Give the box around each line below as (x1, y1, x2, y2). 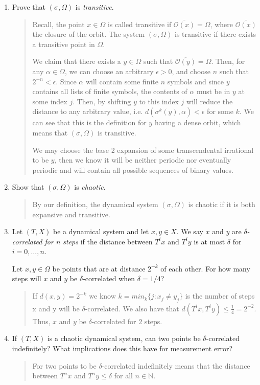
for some (207, 106, 233, 117)
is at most (194, 236, 225, 246)
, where (210, 18, 233, 29)
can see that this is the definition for (32, 117, 147, 128)
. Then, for (211, 56, 245, 66)
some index (32, 96, 67, 106)
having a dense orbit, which (154, 117, 241, 128)
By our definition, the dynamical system (32, 198, 158, 209)
